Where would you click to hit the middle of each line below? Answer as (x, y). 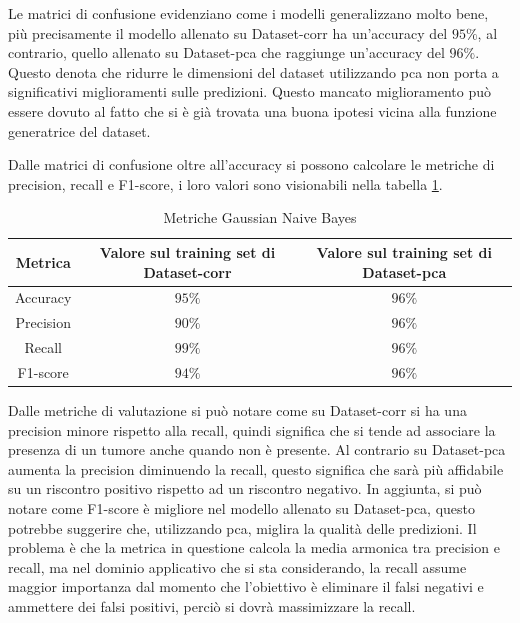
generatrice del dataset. (79, 130)
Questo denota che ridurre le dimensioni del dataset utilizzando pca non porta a (253, 71)
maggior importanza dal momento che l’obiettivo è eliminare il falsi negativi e (246, 586)
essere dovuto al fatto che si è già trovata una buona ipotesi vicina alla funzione (252, 110)
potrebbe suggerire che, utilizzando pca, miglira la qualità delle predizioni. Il (242, 527)
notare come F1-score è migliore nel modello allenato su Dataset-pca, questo (242, 507)
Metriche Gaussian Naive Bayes (260, 217)
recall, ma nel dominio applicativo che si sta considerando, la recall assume (237, 566)
